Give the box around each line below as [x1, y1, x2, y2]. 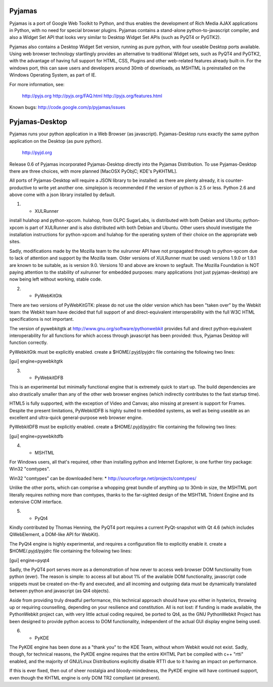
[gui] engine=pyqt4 [9, 557, 50, 563]
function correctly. [9, 339, 48, 346]
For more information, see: [9, 81, 65, 87]
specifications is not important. [9, 316, 74, 322]
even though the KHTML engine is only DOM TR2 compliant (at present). [9, 674, 161, 681]
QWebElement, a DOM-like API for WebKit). [9, 531, 100, 538]
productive [9, 184, 32, 190]
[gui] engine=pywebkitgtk [9, 358, 63, 364]
